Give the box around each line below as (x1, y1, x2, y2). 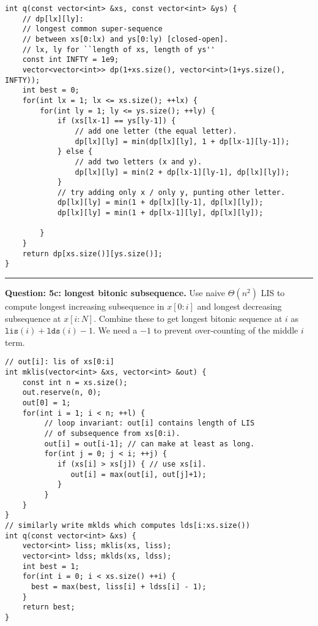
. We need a (93, 324, 138, 337)
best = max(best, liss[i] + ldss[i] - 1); (31, 582, 207, 591)
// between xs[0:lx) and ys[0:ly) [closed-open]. (22, 34, 229, 44)
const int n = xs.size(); (22, 378, 128, 387)
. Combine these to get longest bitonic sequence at (94, 311, 283, 324)
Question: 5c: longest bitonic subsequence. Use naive (5, 286, 226, 299)
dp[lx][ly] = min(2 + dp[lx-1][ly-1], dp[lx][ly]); (75, 167, 290, 177)
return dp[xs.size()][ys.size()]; (22, 249, 163, 258)
